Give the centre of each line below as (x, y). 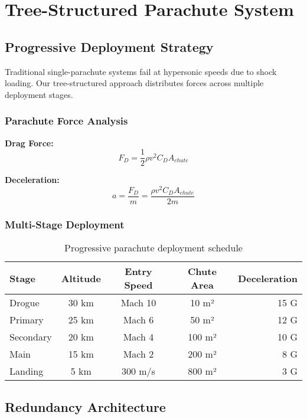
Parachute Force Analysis (66, 121)
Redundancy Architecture (85, 406)
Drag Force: (29, 143)
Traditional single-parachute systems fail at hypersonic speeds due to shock (141, 71)
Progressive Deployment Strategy (109, 46)
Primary (27, 320)
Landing (27, 371)
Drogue (25, 303)
